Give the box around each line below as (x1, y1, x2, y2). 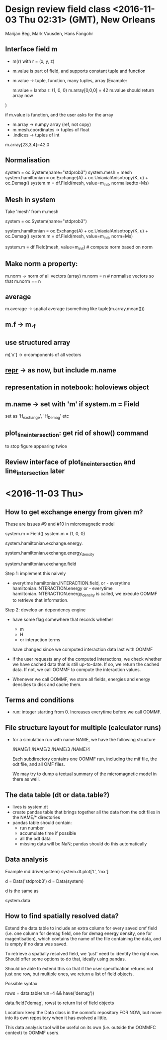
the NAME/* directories (12, 814, 61, 820)
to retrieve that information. (12, 597, 69, 603)
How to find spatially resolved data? (5, 912, 119, 921)
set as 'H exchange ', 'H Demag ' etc (5, 413, 69, 420)
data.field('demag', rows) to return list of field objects (5, 1000, 114, 1006)
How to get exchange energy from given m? (5, 508, 143, 516)
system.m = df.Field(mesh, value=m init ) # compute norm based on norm (5, 244, 153, 251)
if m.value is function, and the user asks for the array (5, 112, 113, 117)
